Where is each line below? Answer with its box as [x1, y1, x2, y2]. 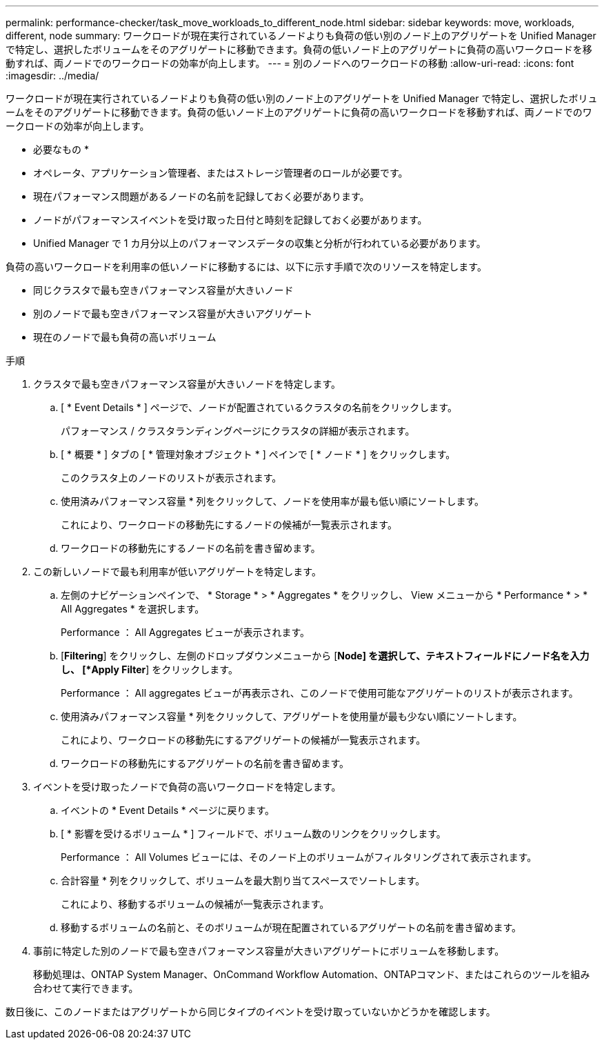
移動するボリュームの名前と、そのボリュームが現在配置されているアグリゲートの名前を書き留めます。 [61, 922, 522, 933]
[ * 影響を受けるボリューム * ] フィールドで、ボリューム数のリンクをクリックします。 [61, 828, 446, 839]
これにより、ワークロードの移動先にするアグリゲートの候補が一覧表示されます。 [61, 734, 426, 746]
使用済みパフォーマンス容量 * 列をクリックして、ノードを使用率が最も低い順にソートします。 [61, 495, 485, 507]
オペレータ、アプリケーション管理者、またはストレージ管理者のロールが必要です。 [33, 167, 408, 179]
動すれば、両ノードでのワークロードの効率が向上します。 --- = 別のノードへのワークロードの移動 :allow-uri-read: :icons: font [6, 57, 574, 69]
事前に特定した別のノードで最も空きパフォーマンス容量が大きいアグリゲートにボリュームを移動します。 [33, 945, 505, 957]
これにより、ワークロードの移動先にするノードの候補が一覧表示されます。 [61, 519, 397, 530]
